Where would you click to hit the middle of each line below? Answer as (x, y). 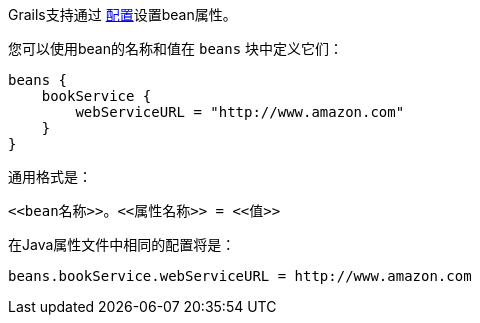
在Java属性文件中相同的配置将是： (122, 244)
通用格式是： (50, 176)
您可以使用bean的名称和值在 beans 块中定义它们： (176, 48)
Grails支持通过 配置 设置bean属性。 (122, 14)
